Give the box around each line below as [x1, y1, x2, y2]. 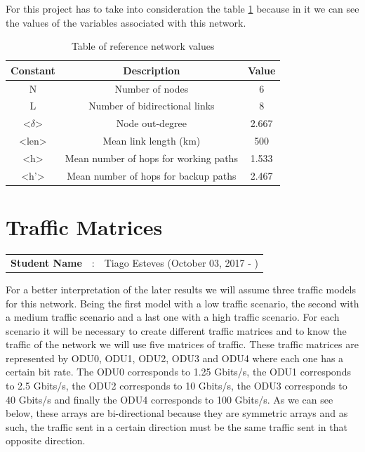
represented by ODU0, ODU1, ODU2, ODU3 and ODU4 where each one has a [6, 350, 344, 365]
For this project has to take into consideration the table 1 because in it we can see [6, 1, 359, 15]
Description [123, 62, 180, 77]
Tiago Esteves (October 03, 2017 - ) [104, 255, 259, 270]
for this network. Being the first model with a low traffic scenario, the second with [6, 295, 359, 310]
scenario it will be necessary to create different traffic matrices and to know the [6, 323, 347, 338]
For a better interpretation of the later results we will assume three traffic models [6, 281, 357, 296]
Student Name [11, 255, 82, 270]
